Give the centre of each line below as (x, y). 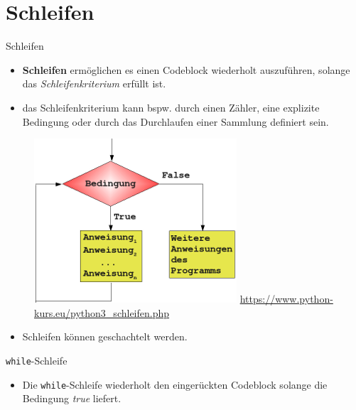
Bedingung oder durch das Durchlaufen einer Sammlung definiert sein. (176, 121)
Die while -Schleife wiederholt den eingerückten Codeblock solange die (175, 384)
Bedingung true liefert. (72, 398)
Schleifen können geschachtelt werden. (105, 336)
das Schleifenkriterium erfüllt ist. (94, 83)
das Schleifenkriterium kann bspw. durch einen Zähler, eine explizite (171, 107)
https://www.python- (286, 299)
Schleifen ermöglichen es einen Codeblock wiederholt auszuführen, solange (186, 69)
